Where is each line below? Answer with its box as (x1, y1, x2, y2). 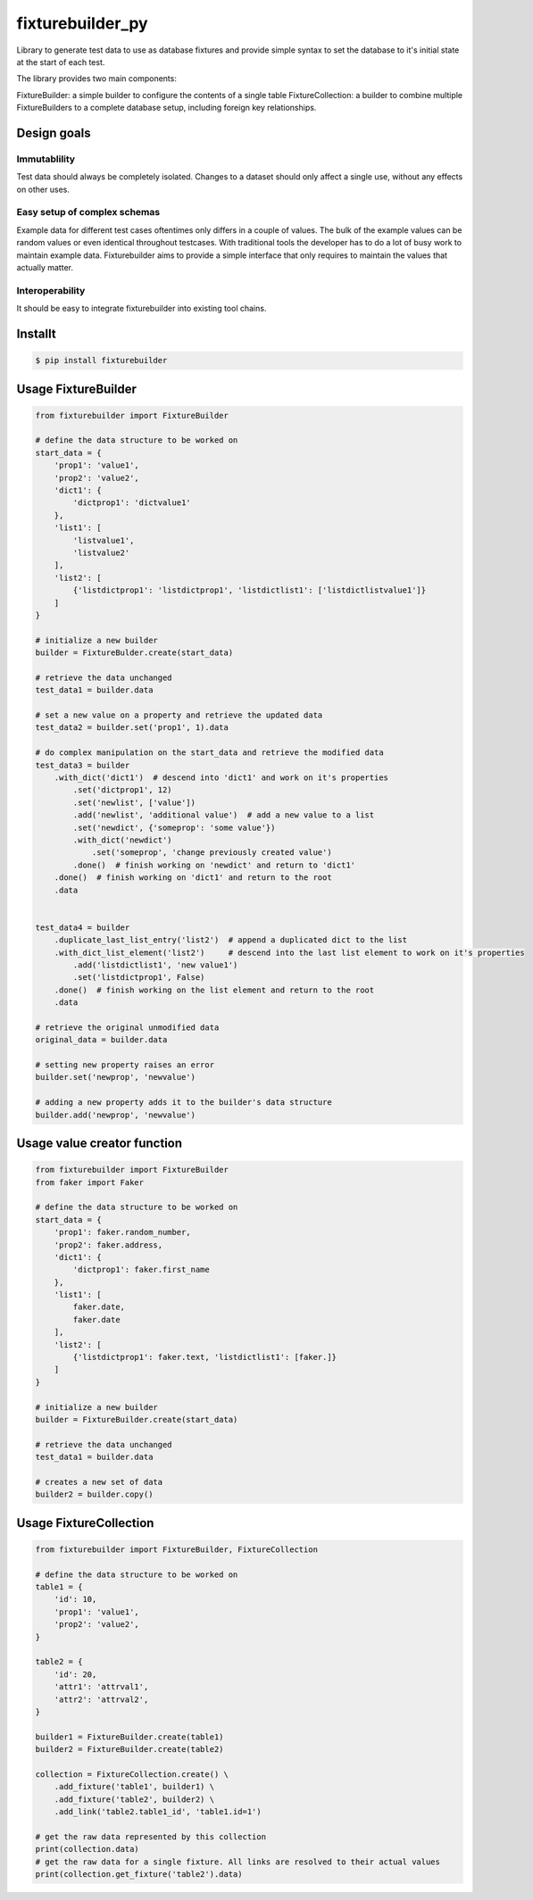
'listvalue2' (72, 548, 130, 558)
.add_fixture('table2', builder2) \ (54, 1794, 214, 1805)
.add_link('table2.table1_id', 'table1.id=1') (54, 1807, 262, 1817)
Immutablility (16, 153, 76, 165)
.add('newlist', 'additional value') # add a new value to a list (72, 810, 375, 820)
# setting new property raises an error (35, 1060, 214, 1070)
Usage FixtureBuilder (16, 381, 137, 396)
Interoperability (16, 284, 86, 296)
